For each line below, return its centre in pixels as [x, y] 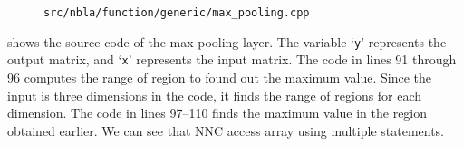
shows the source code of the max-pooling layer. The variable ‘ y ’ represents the [227, 41]
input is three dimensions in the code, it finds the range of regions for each [215, 95]
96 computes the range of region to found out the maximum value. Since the [219, 77]
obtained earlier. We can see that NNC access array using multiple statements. [226, 130]
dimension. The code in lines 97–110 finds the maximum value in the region [217, 113]
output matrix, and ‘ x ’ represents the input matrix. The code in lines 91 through [232, 59]
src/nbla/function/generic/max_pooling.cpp [177, 13]
